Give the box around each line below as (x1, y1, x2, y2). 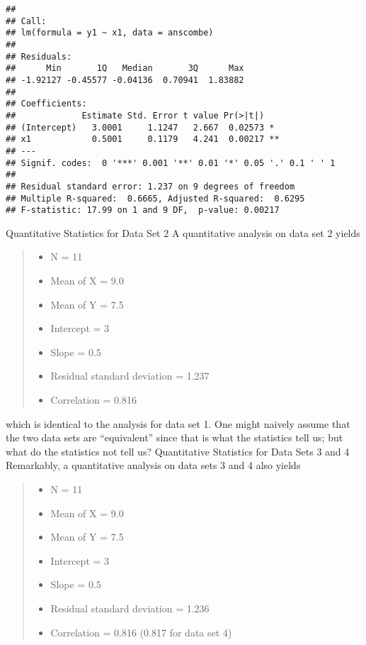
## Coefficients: (6, 99, 87, 109)
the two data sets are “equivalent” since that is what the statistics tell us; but (6, 430, 343, 445)
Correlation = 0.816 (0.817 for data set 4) (50, 624, 232, 639)
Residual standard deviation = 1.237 (50, 368, 210, 383)
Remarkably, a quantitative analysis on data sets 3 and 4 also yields (6, 458, 301, 473)
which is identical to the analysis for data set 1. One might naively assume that (6, 416, 350, 431)
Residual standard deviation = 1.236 (50, 600, 210, 615)
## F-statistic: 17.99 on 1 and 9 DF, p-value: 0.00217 (6, 205, 280, 216)
